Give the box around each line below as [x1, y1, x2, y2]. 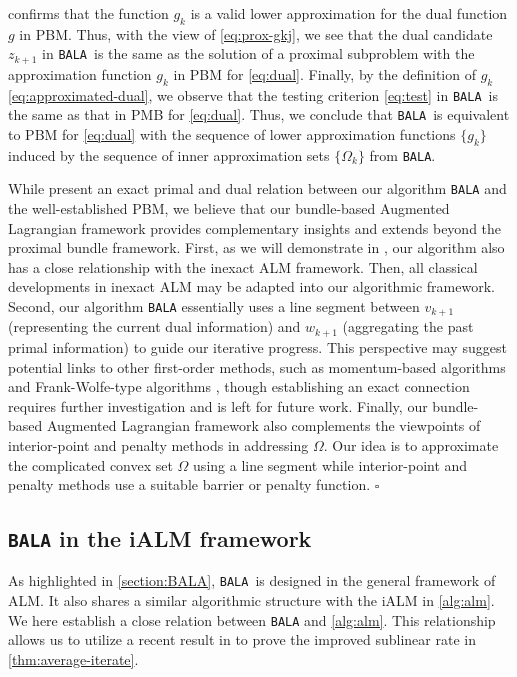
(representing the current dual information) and [8, 316, 301, 337]
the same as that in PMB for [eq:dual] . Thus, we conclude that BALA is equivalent [8, 104, 510, 125]
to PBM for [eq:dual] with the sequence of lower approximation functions [8, 123, 456, 144]
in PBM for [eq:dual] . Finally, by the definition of [173, 63, 476, 84]
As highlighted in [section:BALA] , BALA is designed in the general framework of [8, 570, 496, 591]
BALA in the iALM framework [8, 523, 312, 554]
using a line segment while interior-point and [193, 454, 468, 475]
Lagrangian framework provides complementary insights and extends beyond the [8, 217, 502, 238]
